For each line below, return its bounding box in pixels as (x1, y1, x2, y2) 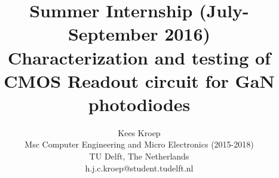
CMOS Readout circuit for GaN (4, 68, 275, 93)
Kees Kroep (118, 126, 161, 139)
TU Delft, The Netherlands (89, 150, 189, 162)
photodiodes (88, 91, 191, 116)
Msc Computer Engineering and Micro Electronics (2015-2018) (24, 138, 254, 151)
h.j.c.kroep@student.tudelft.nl (85, 161, 194, 174)
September (68, 22, 158, 46)
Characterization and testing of (8, 45, 271, 69)
